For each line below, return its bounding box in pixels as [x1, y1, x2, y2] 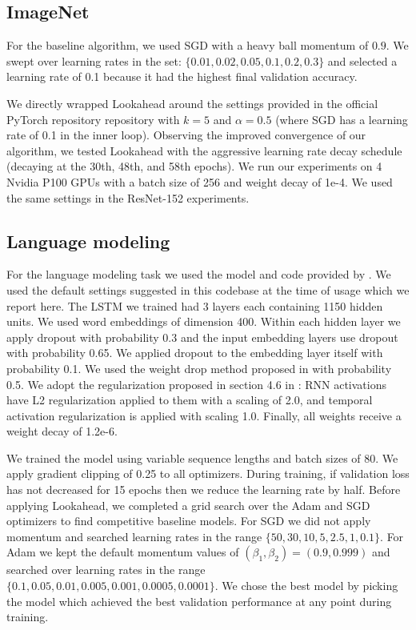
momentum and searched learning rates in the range [6, 528, 262, 544]
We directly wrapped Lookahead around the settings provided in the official [6, 94, 378, 111]
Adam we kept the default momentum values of [6, 544, 239, 560]
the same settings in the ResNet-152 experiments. [6, 189, 250, 206]
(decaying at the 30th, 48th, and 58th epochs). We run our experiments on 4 [6, 158, 382, 175]
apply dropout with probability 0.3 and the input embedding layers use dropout [6, 328, 398, 345]
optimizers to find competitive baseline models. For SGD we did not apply [6, 512, 371, 529]
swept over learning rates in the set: [6, 52, 182, 69]
